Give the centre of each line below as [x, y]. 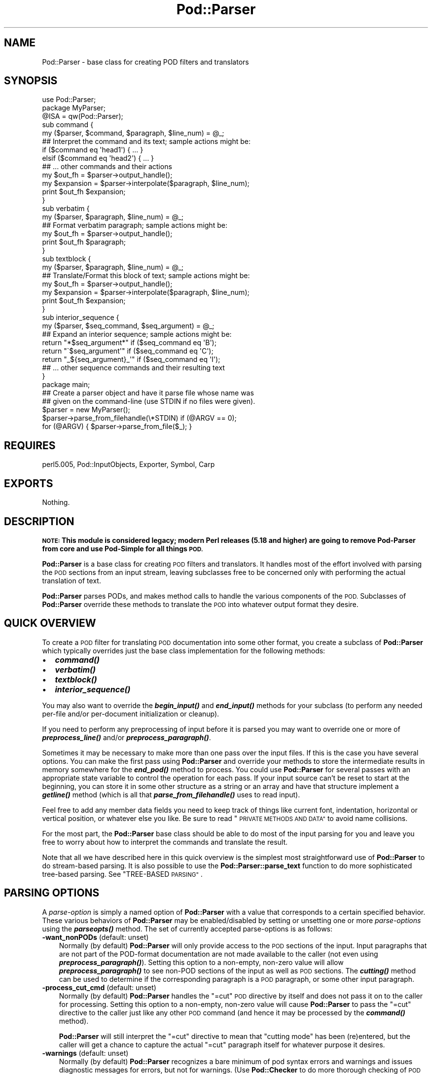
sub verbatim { [66, 209]
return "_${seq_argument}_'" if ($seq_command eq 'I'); [131, 359]
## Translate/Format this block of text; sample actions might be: [146, 276]
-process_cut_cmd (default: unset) [99, 987]
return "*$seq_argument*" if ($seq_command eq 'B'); [129, 343]
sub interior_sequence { [81, 318]
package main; [66, 385]
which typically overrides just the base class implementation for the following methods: [184, 650]
